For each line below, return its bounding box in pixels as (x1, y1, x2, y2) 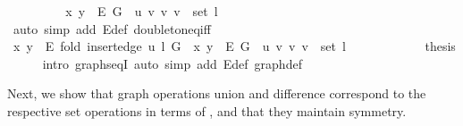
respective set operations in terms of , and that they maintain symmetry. (7, 101, 407, 120)
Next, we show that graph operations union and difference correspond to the (7, 84, 426, 103)
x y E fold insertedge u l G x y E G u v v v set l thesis (13, 37, 456, 55)
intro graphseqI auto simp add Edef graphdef (42, 54, 302, 72)
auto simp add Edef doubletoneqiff (13, 19, 211, 38)
